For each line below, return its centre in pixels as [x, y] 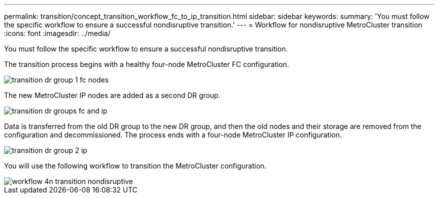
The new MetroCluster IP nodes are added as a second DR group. [112, 95]
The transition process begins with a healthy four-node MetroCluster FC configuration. [147, 64]
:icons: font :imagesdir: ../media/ [57, 33]
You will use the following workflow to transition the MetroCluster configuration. [135, 166]
